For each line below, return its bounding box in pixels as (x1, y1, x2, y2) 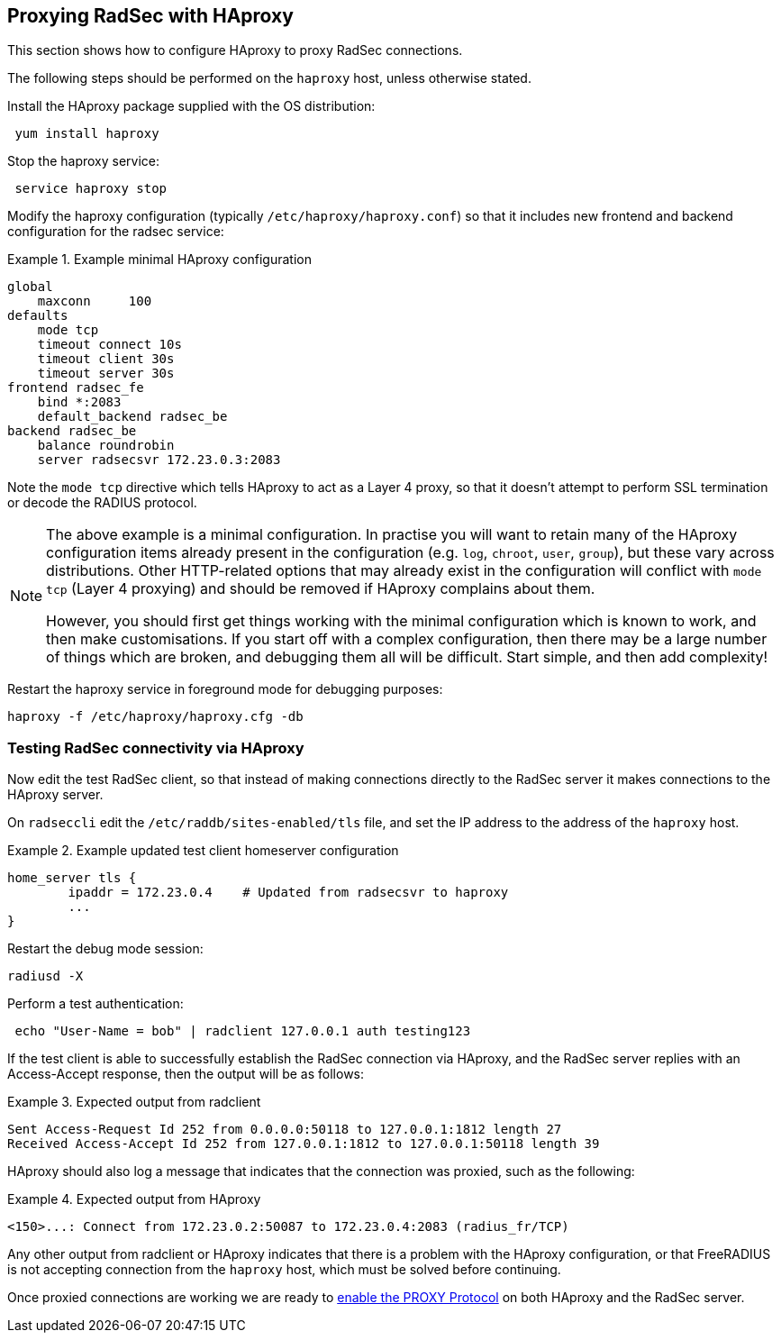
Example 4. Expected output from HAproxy (7, 1191, 261, 1208)
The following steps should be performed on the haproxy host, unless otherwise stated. (7, 70, 531, 87)
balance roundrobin (37, 438, 175, 453)
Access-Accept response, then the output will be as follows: (7, 1066, 365, 1082)
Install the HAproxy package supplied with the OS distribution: (7, 98, 376, 114)
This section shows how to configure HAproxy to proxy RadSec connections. (7, 42, 463, 59)
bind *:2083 (37, 395, 122, 410)
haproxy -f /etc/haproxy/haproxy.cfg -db (7, 709, 304, 725)
